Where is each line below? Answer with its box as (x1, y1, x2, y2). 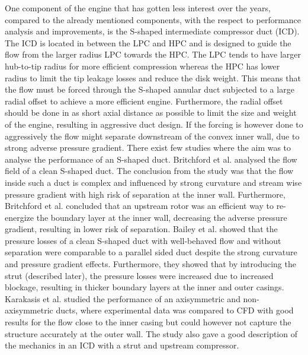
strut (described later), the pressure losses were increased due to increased (5, 269, 274, 281)
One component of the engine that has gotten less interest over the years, (5, 2, 271, 14)
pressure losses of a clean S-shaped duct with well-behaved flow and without (5, 234, 281, 246)
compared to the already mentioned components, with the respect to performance (5, 13, 301, 26)
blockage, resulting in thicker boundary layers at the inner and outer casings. (5, 281, 284, 293)
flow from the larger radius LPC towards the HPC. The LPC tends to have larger (5, 48, 301, 61)
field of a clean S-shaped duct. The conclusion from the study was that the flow (5, 164, 294, 177)
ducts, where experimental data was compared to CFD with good (56, 304, 294, 316)
